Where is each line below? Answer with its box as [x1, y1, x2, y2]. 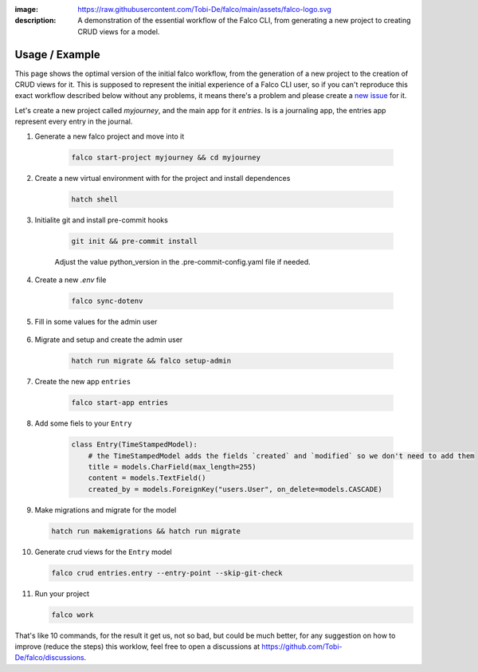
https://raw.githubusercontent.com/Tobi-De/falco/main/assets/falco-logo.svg [77, 5, 332, 14]
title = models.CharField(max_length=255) [88, 462, 257, 471]
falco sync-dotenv [71, 296, 143, 305]
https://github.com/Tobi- [261, 642, 343, 651]
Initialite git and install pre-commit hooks [34, 215, 169, 225]
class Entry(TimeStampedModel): [71, 440, 198, 450]
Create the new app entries [34, 377, 131, 387]
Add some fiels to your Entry [34, 419, 132, 428]
